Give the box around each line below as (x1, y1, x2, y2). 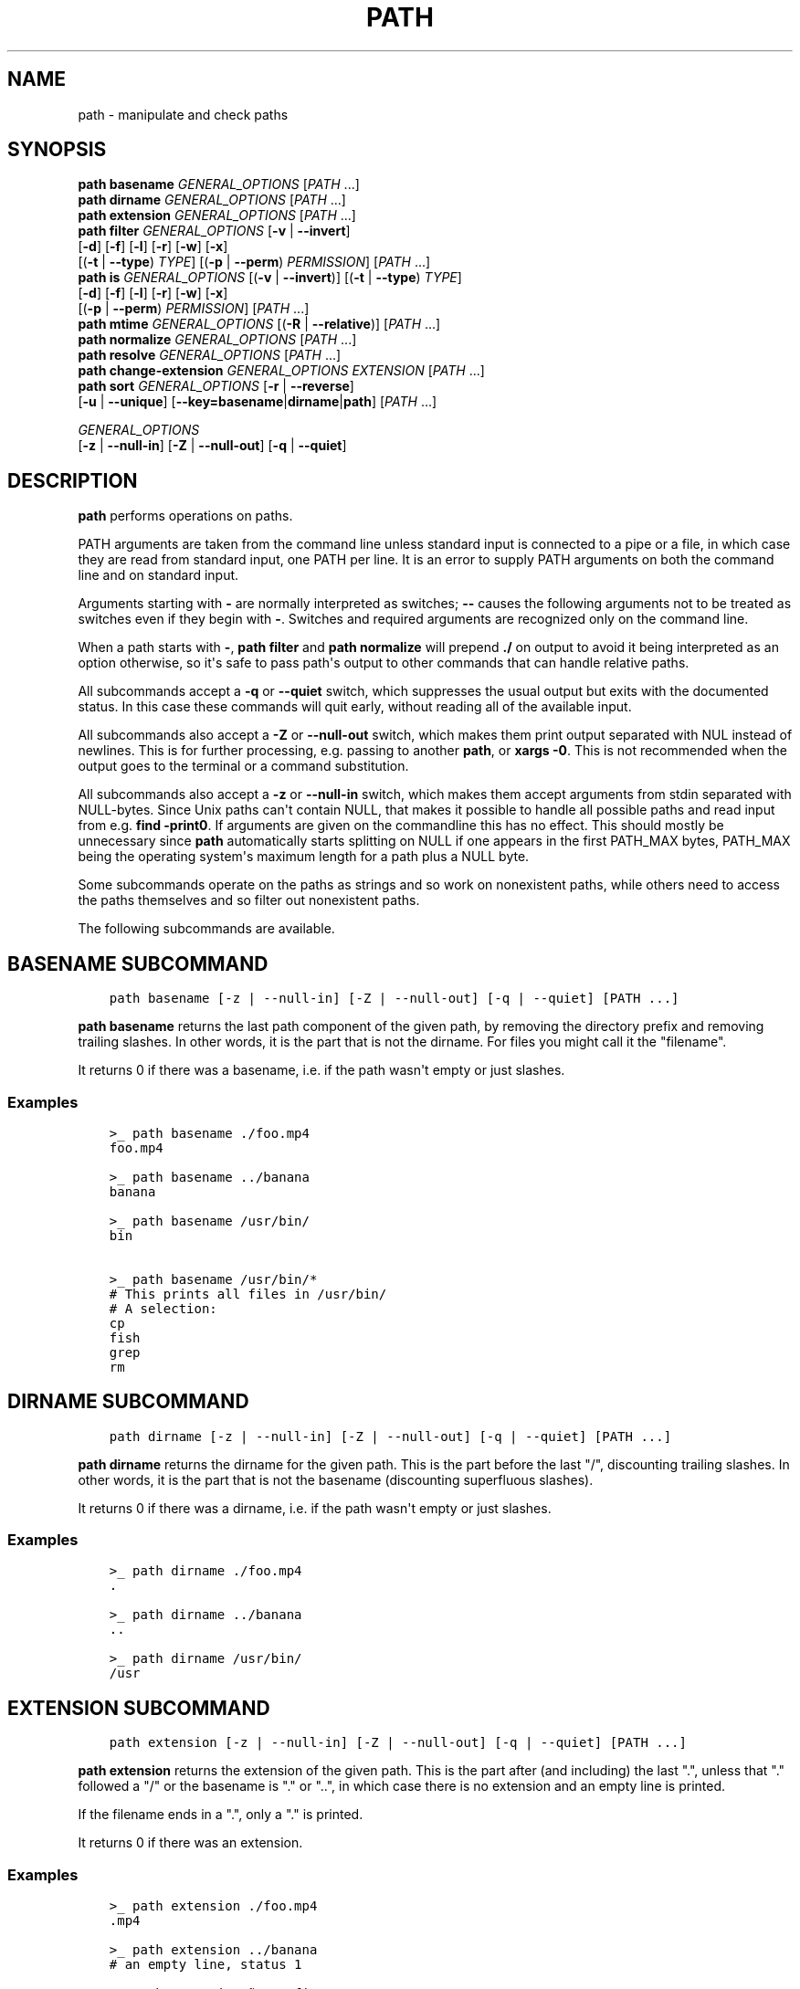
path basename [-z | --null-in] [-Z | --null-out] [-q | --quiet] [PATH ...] (109, 991, 679, 1006)
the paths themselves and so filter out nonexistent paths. (78, 892, 420, 909)
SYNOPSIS (7, 138, 107, 162)
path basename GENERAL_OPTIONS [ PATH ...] (78, 176, 360, 193)
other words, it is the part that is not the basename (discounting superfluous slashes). (78, 1471, 594, 1488)
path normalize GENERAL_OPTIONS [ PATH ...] (78, 331, 357, 348)
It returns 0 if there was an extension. (78, 1835, 303, 1851)
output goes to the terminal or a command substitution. (78, 758, 409, 774)
